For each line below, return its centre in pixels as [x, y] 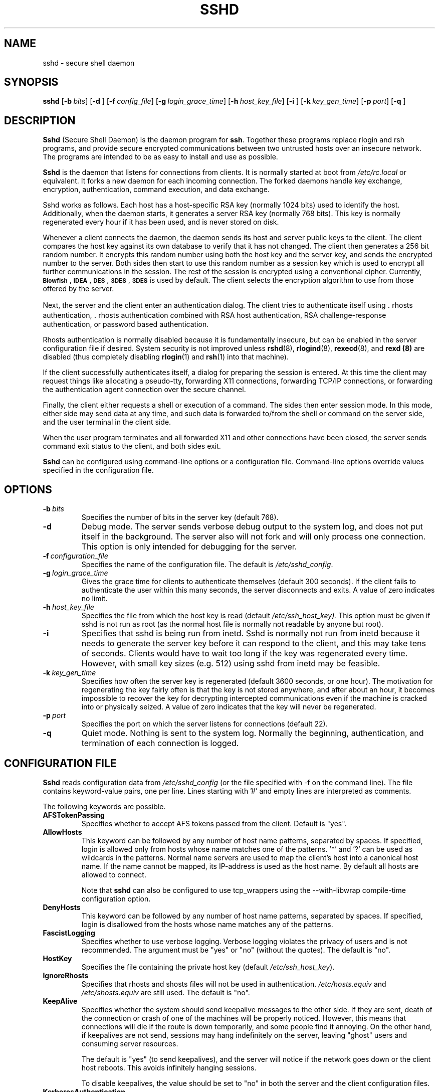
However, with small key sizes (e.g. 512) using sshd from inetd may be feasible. [231, 664]
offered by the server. [78, 289]
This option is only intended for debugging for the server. [189, 547]
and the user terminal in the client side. [107, 422]
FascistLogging [69, 933]
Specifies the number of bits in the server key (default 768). [180, 517]
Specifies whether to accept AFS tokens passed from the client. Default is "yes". [214, 823]
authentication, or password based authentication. [126, 324]
